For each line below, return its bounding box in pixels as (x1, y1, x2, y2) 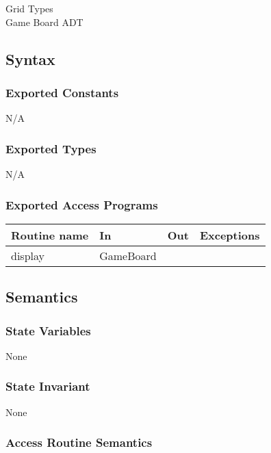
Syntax (5, 48, 55, 69)
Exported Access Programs (5, 196, 158, 213)
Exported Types (5, 140, 96, 157)
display (11, 247, 44, 263)
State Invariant (5, 378, 90, 395)
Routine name (11, 226, 89, 243)
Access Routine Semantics (5, 434, 153, 451)
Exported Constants (5, 83, 119, 101)
